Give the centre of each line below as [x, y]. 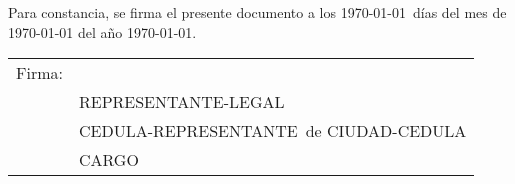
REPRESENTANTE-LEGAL [181, 102]
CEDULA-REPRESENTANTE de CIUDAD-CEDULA [272, 131]
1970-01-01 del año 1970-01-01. [102, 31]
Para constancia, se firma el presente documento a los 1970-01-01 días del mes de [257, 12]
